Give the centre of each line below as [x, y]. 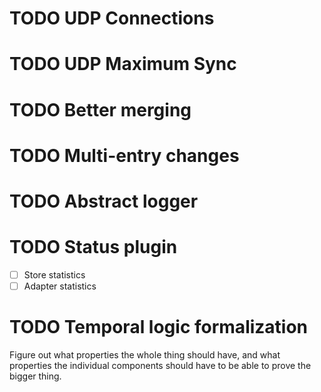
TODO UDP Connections [112, 18]
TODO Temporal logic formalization [159, 327]
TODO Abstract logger [104, 201]
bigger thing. [35, 376]
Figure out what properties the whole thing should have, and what [145, 354]
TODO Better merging [100, 109]
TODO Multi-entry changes [124, 155]
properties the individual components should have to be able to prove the [160, 365]
